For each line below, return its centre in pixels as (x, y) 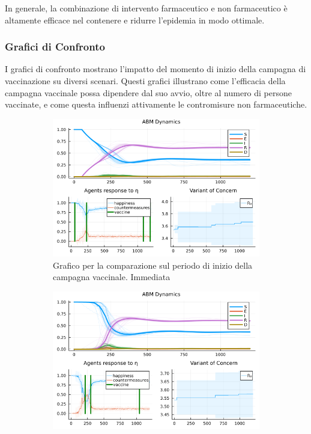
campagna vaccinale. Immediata (112, 277)
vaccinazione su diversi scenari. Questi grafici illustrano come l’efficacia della (145, 81)
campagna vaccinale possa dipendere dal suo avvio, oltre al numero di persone (149, 92)
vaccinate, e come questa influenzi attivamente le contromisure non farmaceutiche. (156, 104)
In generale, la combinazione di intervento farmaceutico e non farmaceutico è (146, 8)
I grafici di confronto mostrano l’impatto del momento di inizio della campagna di (155, 69)
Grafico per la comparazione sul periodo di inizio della (153, 265)
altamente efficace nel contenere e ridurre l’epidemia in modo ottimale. (135, 20)
